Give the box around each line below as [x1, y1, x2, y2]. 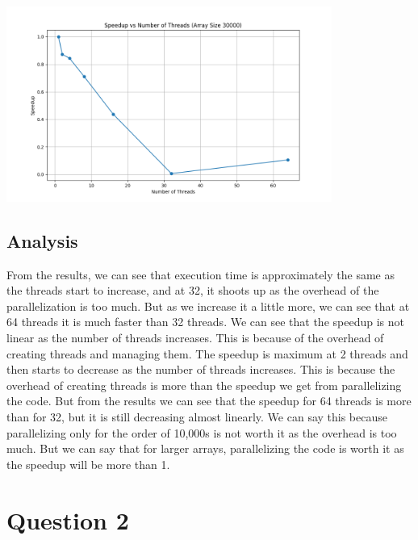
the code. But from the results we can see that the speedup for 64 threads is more [6, 392, 412, 409]
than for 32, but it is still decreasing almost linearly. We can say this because [6, 408, 387, 425]
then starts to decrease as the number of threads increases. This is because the [6, 361, 395, 378]
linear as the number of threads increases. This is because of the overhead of [6, 329, 384, 346]
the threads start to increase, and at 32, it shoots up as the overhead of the [6, 282, 379, 299]
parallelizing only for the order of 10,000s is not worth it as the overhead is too [6, 424, 397, 441]
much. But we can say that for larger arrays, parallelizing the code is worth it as [6, 440, 404, 457]
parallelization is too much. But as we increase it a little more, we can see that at [6, 297, 410, 314]
